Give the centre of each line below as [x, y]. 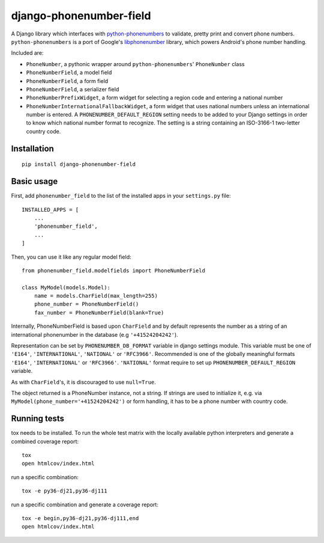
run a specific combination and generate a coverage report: [85, 505]
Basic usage [34, 181]
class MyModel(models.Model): [66, 287]
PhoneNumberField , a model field [69, 73]
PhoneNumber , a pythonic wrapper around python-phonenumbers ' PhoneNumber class [136, 64]
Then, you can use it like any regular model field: [71, 257]
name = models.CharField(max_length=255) [96, 296]
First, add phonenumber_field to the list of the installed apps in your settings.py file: [121, 196]
